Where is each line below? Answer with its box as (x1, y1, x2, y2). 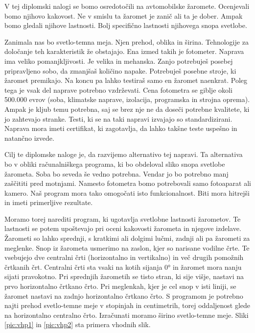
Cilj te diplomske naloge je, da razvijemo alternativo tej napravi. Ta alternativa (4, 149, 243, 159)
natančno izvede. (4, 132, 54, 143)
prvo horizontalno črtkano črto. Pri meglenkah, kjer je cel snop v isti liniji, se (4, 281, 236, 291)
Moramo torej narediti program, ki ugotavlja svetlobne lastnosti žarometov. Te (4, 213, 241, 224)
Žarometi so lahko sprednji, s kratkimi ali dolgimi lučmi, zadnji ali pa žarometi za (4, 233, 250, 243)
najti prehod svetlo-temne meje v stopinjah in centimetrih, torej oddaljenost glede (4, 300, 251, 310)
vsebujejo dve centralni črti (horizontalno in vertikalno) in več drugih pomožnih (4, 252, 244, 262)
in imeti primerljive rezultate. (4, 197, 93, 207)
